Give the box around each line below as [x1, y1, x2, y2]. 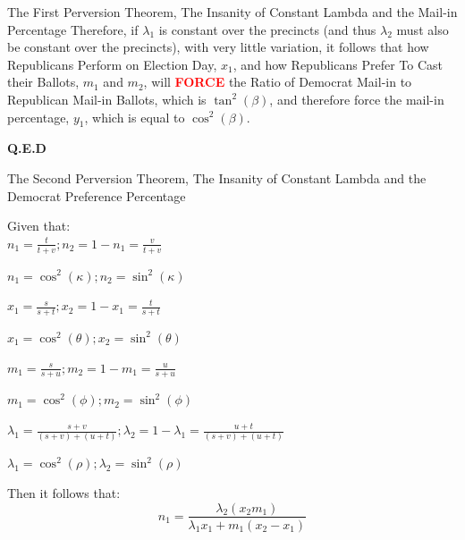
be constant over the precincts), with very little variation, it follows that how [7, 38, 429, 56]
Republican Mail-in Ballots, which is [7, 89, 207, 108]
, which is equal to [84, 107, 185, 126]
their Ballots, [7, 72, 80, 91]
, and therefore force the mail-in [269, 89, 444, 108]
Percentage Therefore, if [7, 20, 139, 38]
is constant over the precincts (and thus [158, 20, 376, 38]
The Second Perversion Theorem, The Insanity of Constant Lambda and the [7, 168, 427, 187]
